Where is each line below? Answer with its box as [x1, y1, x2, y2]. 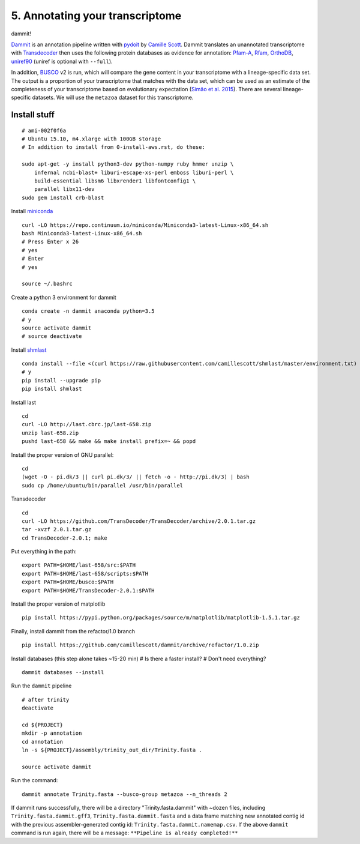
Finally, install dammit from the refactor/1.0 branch [11, 627, 135, 635]
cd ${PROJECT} [22, 721, 63, 728]
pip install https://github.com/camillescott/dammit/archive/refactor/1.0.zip [22, 642, 259, 648]
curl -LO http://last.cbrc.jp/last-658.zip [22, 421, 152, 428]
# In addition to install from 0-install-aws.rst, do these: [22, 144, 205, 151]
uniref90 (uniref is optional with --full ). [11, 58, 113, 65]
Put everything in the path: [11, 548, 77, 555]
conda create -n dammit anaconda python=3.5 [22, 308, 155, 315]
